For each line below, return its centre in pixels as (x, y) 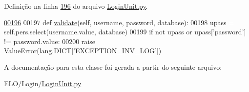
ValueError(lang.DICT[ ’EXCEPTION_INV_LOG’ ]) (83, 51)
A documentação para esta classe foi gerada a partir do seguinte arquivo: (113, 67)
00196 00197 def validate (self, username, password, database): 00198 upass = (119, 22)
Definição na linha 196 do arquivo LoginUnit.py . (76, 6)
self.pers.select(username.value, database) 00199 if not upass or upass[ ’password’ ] (125, 32)
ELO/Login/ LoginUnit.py (43, 83)
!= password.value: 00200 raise (50, 41)
